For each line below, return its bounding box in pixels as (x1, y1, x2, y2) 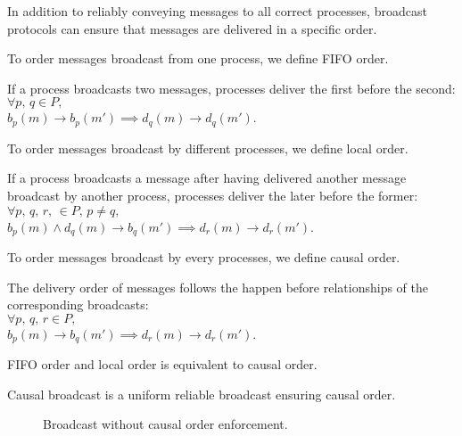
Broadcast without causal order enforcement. (43, 415, 288, 433)
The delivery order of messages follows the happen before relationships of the (7, 277, 428, 296)
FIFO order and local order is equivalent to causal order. (7, 355, 318, 374)
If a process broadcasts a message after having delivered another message (7, 169, 407, 187)
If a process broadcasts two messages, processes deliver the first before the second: (7, 78, 456, 97)
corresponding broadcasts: (7, 295, 149, 314)
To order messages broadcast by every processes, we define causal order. (7, 248, 400, 267)
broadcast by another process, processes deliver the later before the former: (7, 186, 418, 205)
